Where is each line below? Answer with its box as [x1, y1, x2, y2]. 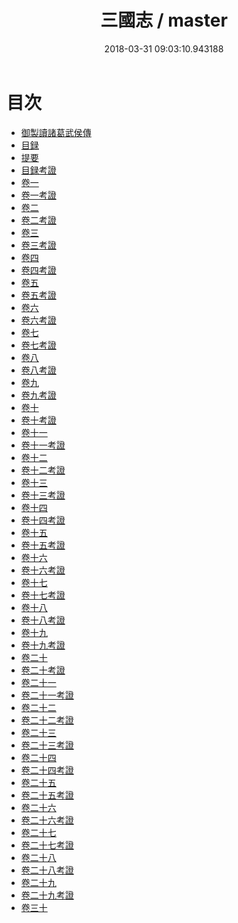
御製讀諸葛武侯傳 [20, 126, 92, 138]
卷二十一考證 [20, 689, 74, 701]
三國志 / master [100, 9, 228, 32]
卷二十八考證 [20, 864, 74, 876]
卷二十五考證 [20, 789, 74, 801]
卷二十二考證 [20, 714, 74, 726]
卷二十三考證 [20, 739, 74, 751]
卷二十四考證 [20, 764, 74, 776]
